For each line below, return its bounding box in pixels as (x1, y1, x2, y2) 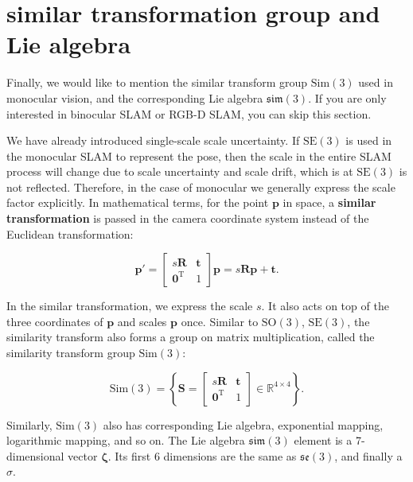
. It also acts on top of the (261, 297, 389, 314)
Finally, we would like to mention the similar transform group (6, 74, 308, 91)
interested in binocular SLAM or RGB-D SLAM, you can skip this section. (6, 105, 372, 122)
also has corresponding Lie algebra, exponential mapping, (103, 416, 384, 433)
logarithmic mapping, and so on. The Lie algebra (6, 432, 245, 449)
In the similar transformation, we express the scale (6, 297, 253, 314)
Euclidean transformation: (6, 225, 134, 242)
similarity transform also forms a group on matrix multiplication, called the (6, 328, 375, 345)
